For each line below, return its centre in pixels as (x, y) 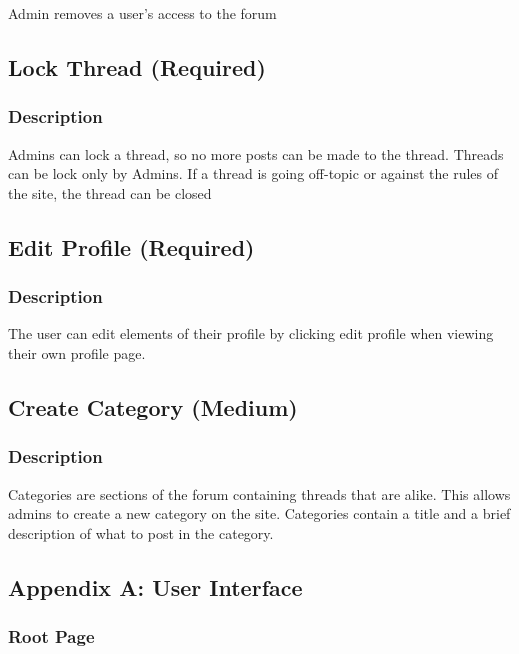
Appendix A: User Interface (155, 586)
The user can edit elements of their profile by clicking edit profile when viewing (251, 333)
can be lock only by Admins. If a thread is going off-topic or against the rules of (253, 173)
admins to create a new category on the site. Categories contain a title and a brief (259, 513)
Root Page (51, 636)
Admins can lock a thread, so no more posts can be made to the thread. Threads (256, 153)
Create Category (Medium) (153, 406)
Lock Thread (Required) (137, 66)
